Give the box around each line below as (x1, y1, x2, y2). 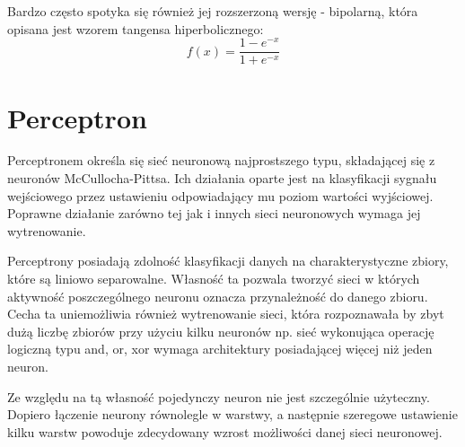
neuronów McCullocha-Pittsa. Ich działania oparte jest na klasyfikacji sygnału (7, 169, 437, 188)
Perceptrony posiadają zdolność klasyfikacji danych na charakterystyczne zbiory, (7, 251, 449, 270)
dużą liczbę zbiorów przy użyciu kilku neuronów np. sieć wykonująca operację (7, 321, 434, 340)
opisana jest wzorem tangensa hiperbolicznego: (7, 19, 264, 38)
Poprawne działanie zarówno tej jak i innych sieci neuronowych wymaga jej (7, 204, 421, 223)
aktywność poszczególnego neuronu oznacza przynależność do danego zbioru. (7, 286, 428, 305)
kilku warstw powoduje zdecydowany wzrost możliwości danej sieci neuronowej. (7, 422, 443, 441)
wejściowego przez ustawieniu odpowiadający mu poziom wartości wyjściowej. (7, 186, 434, 205)
